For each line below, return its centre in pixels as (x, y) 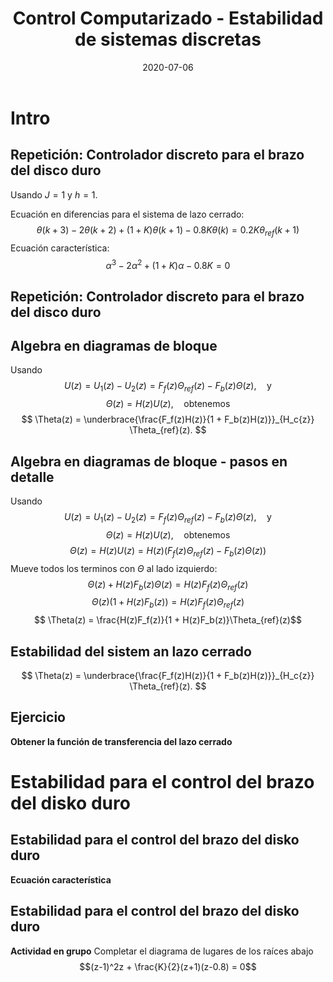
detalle (32, 477)
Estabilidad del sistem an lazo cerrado (131, 651)
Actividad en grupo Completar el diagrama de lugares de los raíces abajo (162, 951)
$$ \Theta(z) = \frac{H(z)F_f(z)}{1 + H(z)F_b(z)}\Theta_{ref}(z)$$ (168, 620)
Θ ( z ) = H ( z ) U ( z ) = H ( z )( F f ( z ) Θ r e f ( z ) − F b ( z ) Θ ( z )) (168, 551)
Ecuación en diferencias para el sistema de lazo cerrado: (127, 214)
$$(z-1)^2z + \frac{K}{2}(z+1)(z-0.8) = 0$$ (168, 966)
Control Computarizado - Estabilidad (168, 18)
